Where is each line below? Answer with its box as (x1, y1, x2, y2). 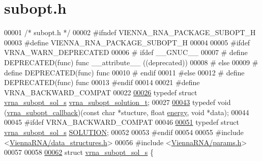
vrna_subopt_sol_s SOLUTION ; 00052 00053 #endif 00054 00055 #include (4, 127, 244, 138)
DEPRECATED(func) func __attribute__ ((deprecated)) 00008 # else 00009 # (4, 57, 258, 67)
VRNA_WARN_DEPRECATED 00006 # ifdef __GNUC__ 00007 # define (4, 47, 248, 58)
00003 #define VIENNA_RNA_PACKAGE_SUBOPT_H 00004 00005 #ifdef (4, 37, 250, 47)
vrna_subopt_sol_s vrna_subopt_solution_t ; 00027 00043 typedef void (4, 97, 231, 108)
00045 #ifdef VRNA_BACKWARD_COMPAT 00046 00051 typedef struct (4, 117, 239, 127)
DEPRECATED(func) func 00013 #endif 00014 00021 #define (4, 77, 200, 88)
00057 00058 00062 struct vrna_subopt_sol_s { (4, 147, 154, 157)
